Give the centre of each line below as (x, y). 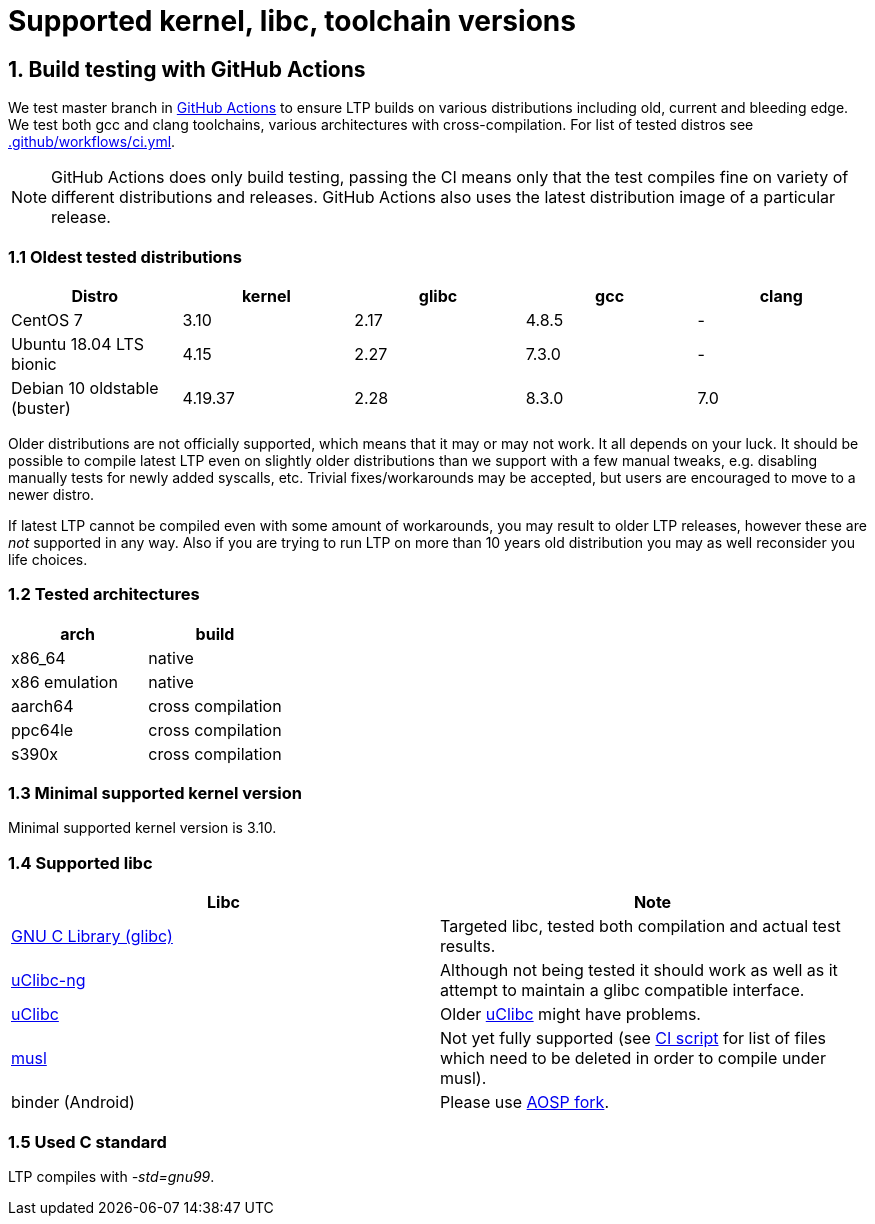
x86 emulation (64, 681)
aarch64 (42, 705)
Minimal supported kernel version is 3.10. (142, 828)
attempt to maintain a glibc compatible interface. (622, 990)
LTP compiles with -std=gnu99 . (111, 1176)
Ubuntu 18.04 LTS (78, 343)
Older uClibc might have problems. (570, 1014)
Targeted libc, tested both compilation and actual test (640, 926)
